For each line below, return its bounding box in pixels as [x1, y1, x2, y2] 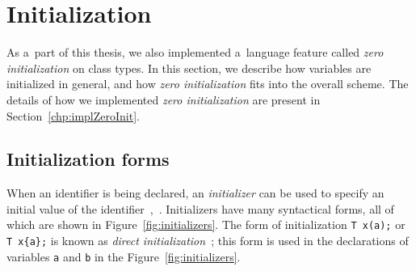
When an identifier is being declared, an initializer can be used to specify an [6, 184, 384, 201]
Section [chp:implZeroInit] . [6, 107, 140, 124]
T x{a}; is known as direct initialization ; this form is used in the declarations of [6, 232, 409, 249]
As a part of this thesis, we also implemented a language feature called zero [6, 44, 384, 61]
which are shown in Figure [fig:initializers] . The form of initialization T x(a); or [6, 216, 405, 233]
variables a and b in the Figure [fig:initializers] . [6, 248, 241, 265]
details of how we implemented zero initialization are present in [6, 91, 321, 108]
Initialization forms [6, 146, 170, 171]
